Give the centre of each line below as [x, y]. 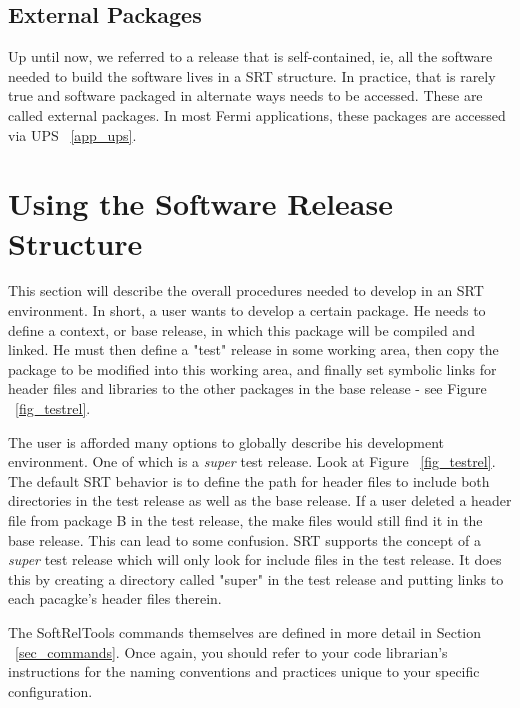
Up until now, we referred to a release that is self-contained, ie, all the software [250, 56]
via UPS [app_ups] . [72, 134]
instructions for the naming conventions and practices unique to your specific [244, 671]
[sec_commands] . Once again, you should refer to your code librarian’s [231, 651]
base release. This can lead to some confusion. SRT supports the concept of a [244, 539]
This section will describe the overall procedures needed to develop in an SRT [246, 290]
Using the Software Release [200, 203]
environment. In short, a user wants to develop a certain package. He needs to [247, 310]
